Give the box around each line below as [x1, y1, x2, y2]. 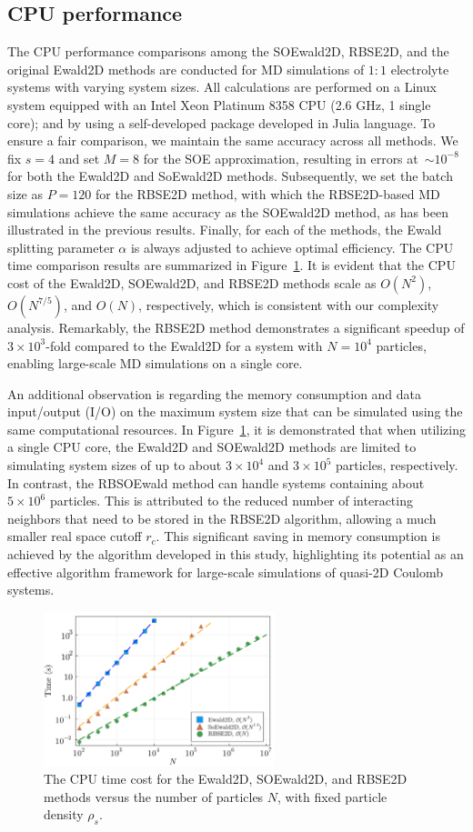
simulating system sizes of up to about [7, 456, 222, 475]
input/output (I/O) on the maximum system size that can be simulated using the [7, 402, 463, 421]
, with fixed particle [277, 787, 387, 806]
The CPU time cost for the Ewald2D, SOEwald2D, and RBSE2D [44, 769, 408, 788]
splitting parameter [7, 237, 115, 256]
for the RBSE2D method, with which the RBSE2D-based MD [96, 184, 440, 203]
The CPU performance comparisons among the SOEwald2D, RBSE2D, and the [7, 42, 449, 61]
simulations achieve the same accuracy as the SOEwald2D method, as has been [7, 202, 449, 221]
